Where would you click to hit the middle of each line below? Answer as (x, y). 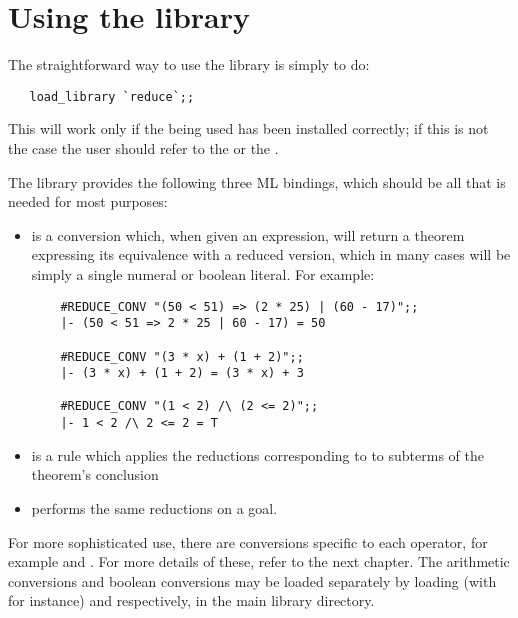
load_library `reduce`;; (112, 96)
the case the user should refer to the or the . (143, 147)
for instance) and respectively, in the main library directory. (191, 600)
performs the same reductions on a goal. (154, 507)
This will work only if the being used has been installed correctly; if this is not (248, 128)
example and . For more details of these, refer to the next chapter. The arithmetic (259, 561)
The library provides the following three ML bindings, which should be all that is (257, 181)
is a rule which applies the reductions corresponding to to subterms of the (257, 454)
